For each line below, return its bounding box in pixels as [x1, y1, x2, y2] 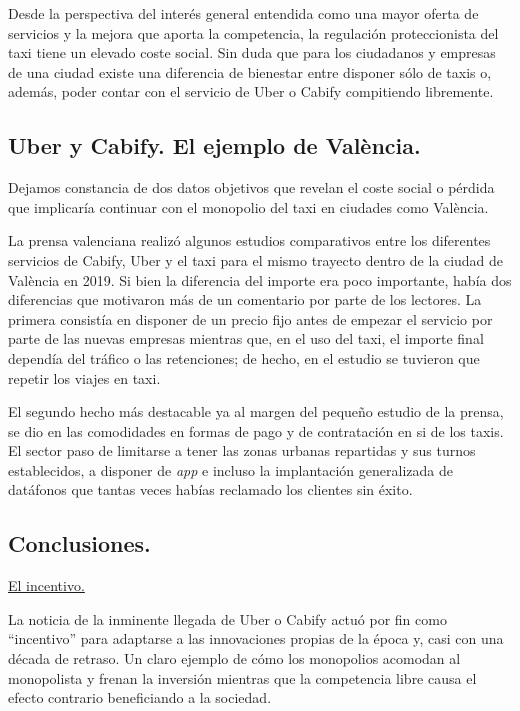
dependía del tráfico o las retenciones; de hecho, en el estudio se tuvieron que [8, 347, 480, 368]
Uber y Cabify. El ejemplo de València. [8, 130, 421, 161]
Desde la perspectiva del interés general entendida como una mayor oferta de [8, 3, 479, 23]
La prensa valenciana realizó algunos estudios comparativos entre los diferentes [8, 230, 491, 251]
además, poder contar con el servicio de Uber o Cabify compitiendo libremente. [8, 81, 494, 102]
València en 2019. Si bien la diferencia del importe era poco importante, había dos [8, 269, 512, 290]
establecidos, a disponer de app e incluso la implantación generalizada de [8, 459, 453, 480]
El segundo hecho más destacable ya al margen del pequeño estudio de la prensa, [8, 401, 504, 422]
